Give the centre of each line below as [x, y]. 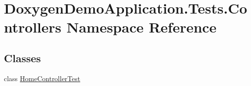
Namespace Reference [142, 27]
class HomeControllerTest [42, 78]
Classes [22, 58]
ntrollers [33, 27]
